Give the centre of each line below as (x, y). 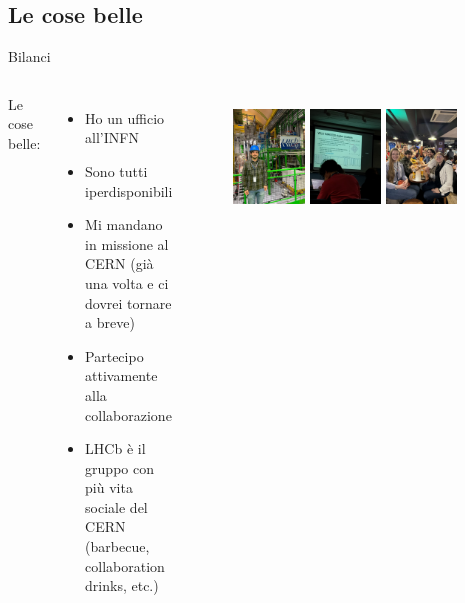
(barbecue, (117, 546)
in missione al (127, 243)
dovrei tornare (128, 302)
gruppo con (119, 467)
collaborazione (128, 414)
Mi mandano (124, 224)
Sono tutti (116, 170)
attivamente (121, 375)
